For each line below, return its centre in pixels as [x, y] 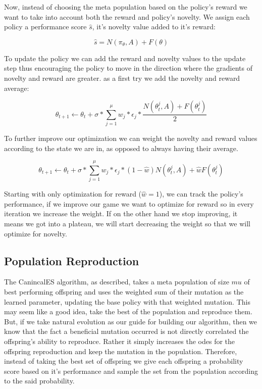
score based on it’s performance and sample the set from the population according [131, 371]
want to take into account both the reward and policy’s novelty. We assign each [127, 16]
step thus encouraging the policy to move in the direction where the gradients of [128, 68]
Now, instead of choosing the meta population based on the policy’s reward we [126, 7]
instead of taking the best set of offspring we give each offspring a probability [124, 361]
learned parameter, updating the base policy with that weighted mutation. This [127, 301]
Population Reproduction [72, 260]
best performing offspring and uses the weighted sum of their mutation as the [124, 291]
